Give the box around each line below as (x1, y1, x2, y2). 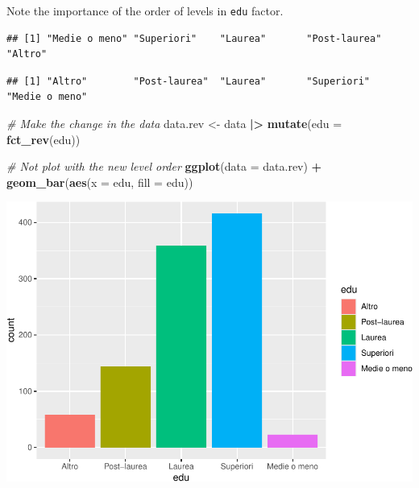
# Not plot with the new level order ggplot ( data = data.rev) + (6, 158, 322, 175)
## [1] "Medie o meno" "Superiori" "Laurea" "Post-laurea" (6, 32, 382, 44)
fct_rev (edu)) (6, 130, 81, 147)
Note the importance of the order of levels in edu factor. (6, 2, 284, 19)
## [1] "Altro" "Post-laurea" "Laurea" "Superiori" (6, 75, 371, 87)
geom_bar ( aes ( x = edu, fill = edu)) (6, 173, 193, 190)
